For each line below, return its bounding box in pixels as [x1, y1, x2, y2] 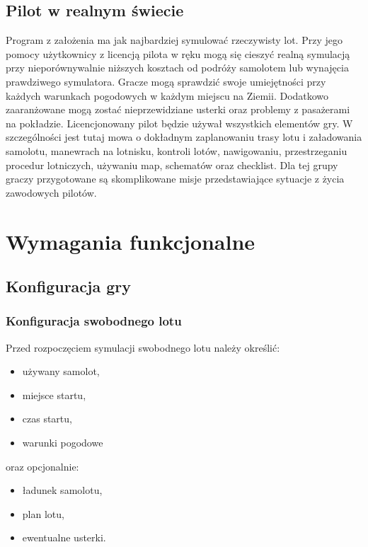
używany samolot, [22, 364, 100, 379]
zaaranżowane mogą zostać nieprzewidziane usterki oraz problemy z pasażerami [6, 102, 350, 117]
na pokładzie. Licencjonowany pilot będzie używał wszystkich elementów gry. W [6, 115, 353, 130]
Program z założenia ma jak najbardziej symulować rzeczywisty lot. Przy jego [6, 33, 343, 47]
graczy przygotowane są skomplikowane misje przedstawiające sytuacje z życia [6, 171, 345, 186]
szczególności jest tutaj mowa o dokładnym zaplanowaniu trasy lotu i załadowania [6, 129, 362, 144]
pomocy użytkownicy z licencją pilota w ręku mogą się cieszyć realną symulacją [6, 46, 350, 61]
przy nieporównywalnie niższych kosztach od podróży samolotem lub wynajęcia [6, 60, 349, 75]
